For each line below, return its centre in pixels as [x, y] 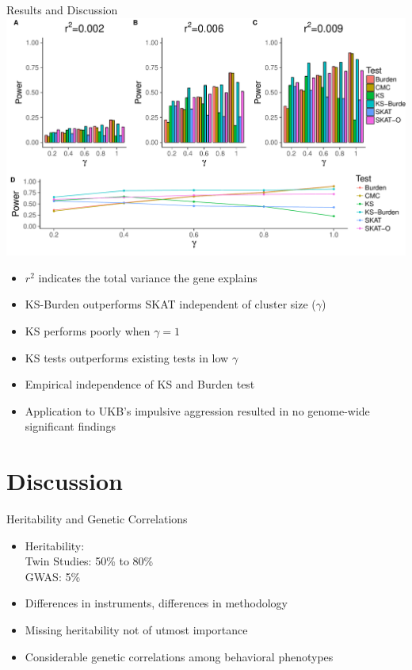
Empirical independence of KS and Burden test [140, 384]
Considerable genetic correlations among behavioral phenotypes [179, 656]
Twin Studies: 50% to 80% [89, 561]
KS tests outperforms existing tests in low [127, 357]
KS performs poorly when [88, 330]
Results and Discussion [62, 10]
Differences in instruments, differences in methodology [156, 603]
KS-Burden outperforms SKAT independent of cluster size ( [170, 304]
